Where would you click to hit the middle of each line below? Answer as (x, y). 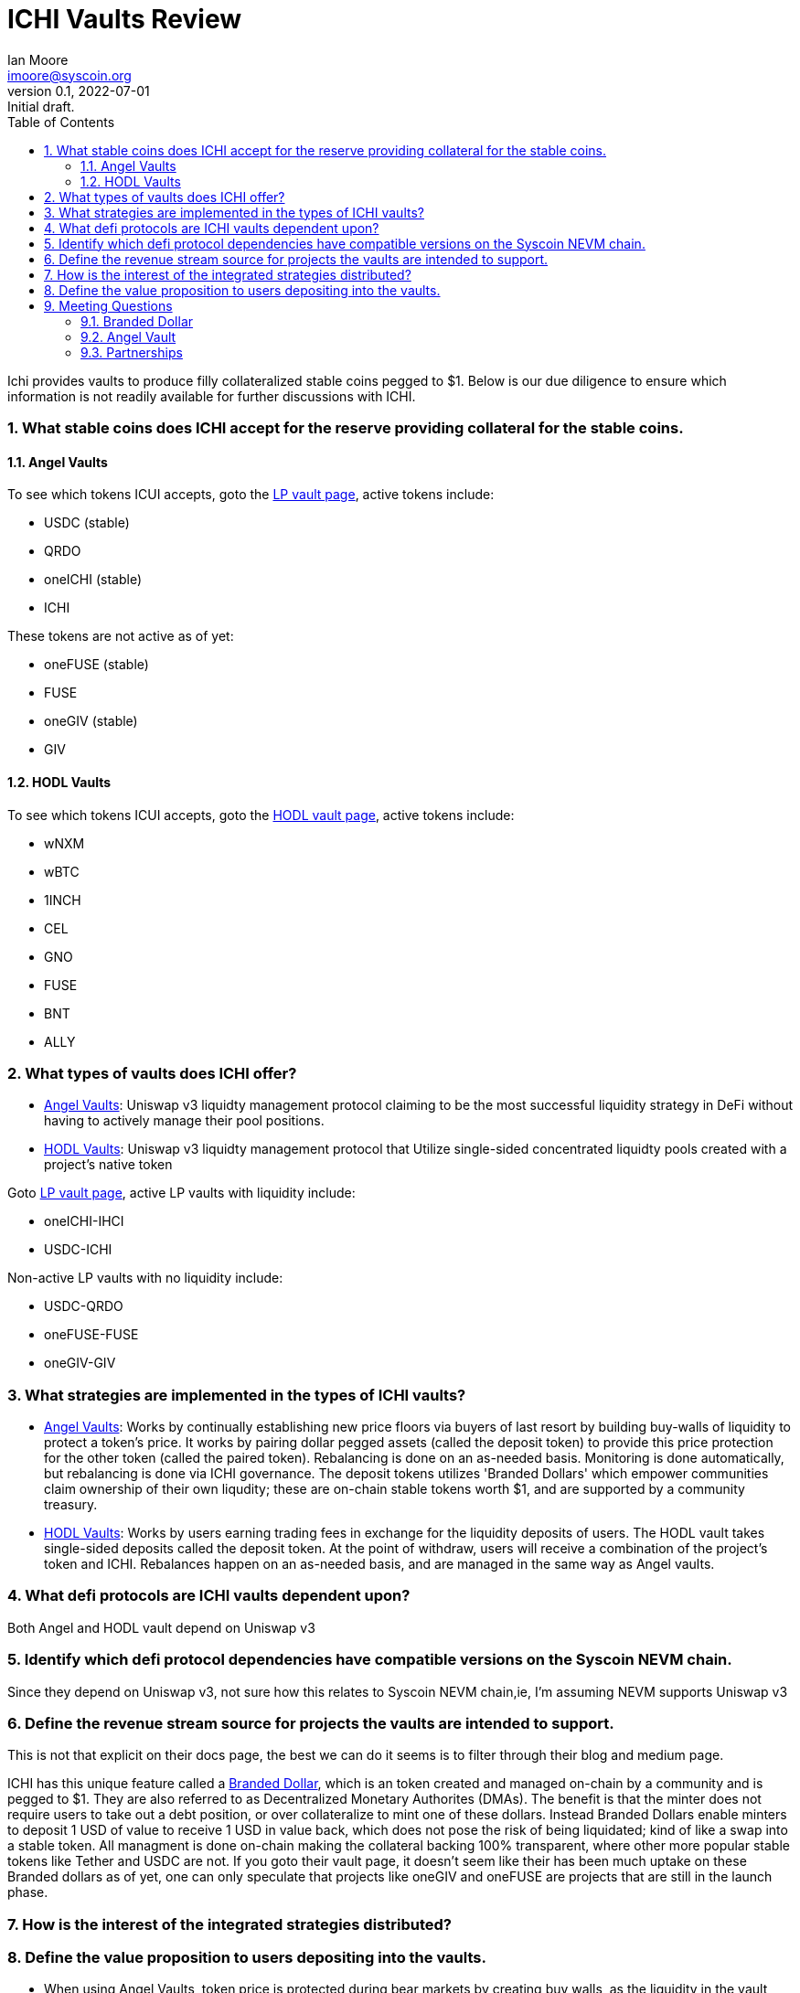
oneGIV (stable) (91, 721)
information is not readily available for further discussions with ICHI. (212, 396)
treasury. (71, 1505)
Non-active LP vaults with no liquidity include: (145, 1278)
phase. (28, 1892)
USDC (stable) (87, 523)
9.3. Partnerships (132, 352)
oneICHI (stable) (93, 580)
